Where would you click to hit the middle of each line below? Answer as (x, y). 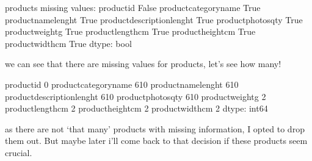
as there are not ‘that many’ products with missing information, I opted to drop (155, 128)
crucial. (19, 152)
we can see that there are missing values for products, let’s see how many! (143, 64)
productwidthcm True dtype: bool (68, 43)
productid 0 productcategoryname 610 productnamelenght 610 (122, 84)
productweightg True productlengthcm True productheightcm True (130, 31)
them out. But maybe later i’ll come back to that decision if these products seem (156, 141)
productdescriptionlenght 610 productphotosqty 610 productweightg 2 (136, 96)
